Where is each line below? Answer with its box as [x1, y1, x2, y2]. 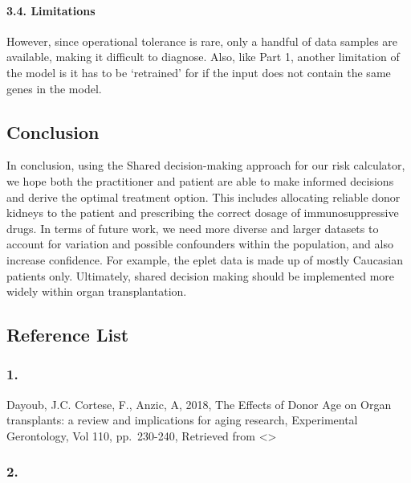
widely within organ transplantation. [6, 283, 187, 300]
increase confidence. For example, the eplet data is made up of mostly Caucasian [6, 251, 404, 268]
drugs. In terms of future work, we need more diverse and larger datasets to [6, 219, 379, 236]
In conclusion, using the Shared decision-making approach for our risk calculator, [6, 157, 405, 174]
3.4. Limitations [6, 2, 96, 18]
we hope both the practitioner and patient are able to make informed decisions [6, 172, 394, 189]
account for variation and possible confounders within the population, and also [6, 235, 393, 252]
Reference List [6, 322, 129, 347]
